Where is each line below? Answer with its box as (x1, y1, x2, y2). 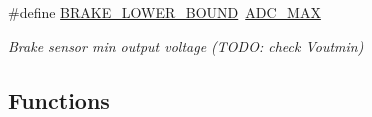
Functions (8, 84, 110, 115)
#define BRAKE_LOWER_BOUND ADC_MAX (8, 2, 321, 22)
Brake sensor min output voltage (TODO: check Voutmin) (8, 35, 364, 56)
